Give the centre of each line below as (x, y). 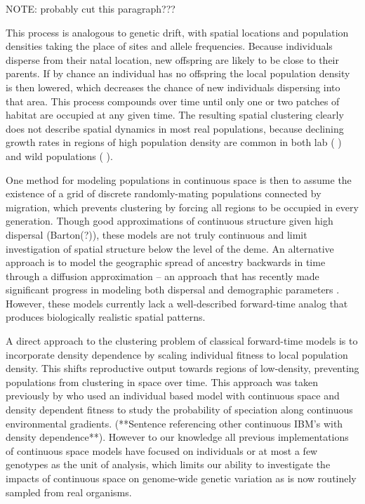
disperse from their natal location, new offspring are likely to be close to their (172, 59)
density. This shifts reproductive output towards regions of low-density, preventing (182, 368)
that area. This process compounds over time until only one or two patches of (173, 101)
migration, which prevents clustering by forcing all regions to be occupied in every (182, 207)
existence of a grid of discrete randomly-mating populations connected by (164, 193)
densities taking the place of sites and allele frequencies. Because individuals (169, 46)
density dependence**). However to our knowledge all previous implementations (177, 437)
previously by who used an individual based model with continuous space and (173, 396)
